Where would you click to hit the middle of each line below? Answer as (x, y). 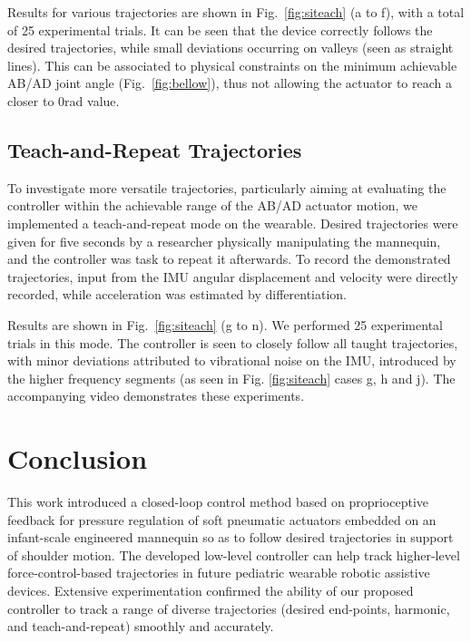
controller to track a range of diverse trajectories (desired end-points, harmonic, (229, 608)
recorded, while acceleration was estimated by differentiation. (177, 294)
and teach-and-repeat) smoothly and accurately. (141, 626)
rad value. (92, 100)
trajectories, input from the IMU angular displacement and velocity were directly (233, 276)
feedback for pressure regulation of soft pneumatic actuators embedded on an (222, 519)
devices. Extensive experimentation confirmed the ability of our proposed (211, 590)
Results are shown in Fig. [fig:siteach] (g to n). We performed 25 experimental (225, 324)
